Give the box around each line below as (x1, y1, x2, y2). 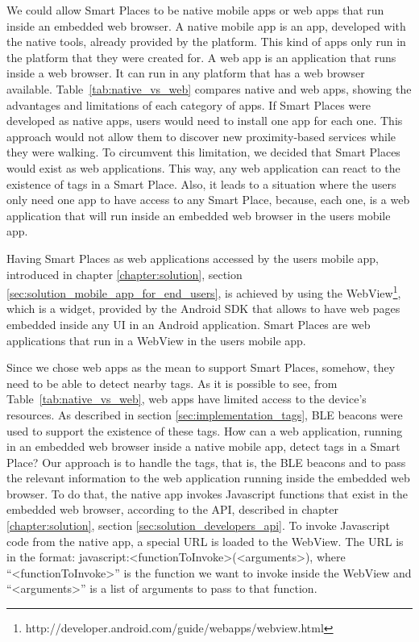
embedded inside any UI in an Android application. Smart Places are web (6, 315, 371, 332)
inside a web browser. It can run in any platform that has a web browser (6, 65, 365, 81)
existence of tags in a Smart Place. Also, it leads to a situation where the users (6, 175, 396, 192)
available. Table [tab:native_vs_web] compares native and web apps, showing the (6, 80, 412, 97)
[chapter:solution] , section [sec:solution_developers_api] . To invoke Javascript (6, 517, 391, 534)
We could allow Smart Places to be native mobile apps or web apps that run (6, 2, 384, 18)
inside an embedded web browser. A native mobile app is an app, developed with (6, 17, 406, 34)
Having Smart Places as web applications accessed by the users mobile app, (6, 249, 379, 266)
